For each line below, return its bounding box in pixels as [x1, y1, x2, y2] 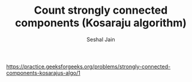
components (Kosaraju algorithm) [14, 16, 187, 30]
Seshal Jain [86, 36, 115, 43]
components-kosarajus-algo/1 [6, 69, 81, 76]
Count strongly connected [34, 4, 168, 17]
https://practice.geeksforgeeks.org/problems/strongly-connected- [6, 63, 171, 70]
